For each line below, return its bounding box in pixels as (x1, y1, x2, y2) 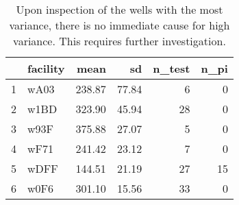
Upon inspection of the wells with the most (16, 1, 223, 17)
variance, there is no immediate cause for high (9, 17, 230, 33)
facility (27, 60, 65, 76)
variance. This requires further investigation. (13, 33, 226, 49)
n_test (153, 60, 190, 76)
